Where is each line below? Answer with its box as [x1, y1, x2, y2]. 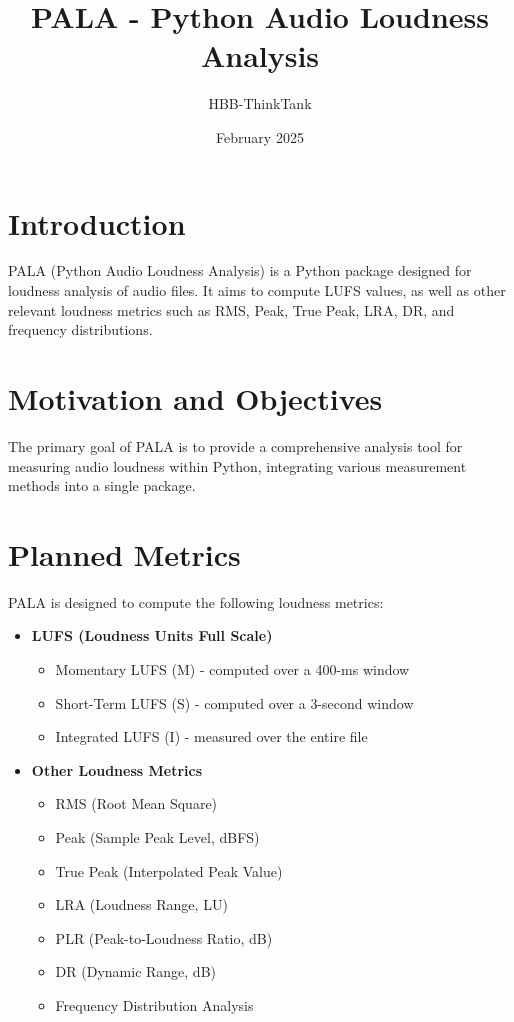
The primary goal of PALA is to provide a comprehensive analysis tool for [8, 435, 463, 456]
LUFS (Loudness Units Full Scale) [31, 625, 273, 646]
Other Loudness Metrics [31, 759, 203, 780]
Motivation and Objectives [8, 378, 383, 418]
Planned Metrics [8, 533, 241, 574]
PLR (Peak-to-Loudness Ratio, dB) [55, 927, 273, 948]
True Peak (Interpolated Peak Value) [55, 860, 283, 881]
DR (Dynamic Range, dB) [55, 961, 217, 982]
